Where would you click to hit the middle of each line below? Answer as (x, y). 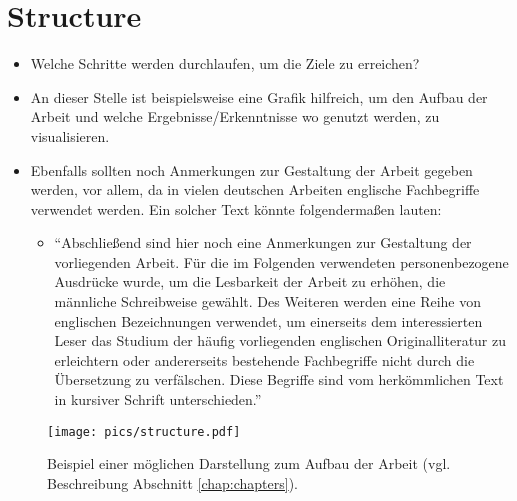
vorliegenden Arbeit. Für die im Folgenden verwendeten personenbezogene (281, 261)
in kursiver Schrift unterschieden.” (158, 399)
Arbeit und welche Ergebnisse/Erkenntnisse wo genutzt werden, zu (235, 116)
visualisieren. (70, 135)
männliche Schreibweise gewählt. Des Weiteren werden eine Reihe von (268, 301)
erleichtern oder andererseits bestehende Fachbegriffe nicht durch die (264, 359)
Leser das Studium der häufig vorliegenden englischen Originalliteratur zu (280, 340)
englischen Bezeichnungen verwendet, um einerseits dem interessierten (268, 320)
